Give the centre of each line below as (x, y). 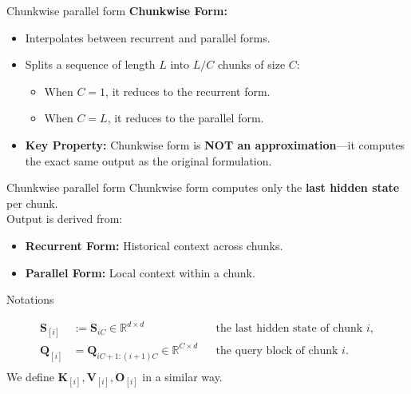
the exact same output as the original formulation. (148, 160)
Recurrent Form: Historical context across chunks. (154, 245)
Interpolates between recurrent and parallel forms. (148, 37)
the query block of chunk (277, 350)
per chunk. (32, 203)
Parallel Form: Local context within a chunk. (140, 272)
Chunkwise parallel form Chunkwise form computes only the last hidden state (203, 187)
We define (30, 376)
